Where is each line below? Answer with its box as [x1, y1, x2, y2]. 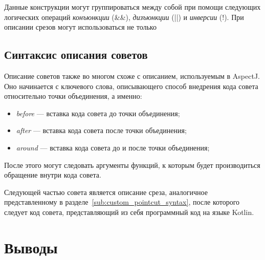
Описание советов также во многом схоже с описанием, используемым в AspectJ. [4, 70, 260, 81]
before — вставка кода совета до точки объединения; [16, 107, 180, 118]
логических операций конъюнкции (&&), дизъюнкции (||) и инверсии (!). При [4, 11, 244, 22]
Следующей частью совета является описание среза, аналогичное [4, 186, 208, 197]
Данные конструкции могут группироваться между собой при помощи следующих [4, 2, 261, 12]
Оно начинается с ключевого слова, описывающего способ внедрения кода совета [4, 80, 258, 91]
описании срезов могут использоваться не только [4, 21, 157, 32]
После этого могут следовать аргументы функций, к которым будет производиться [4, 159, 260, 170]
